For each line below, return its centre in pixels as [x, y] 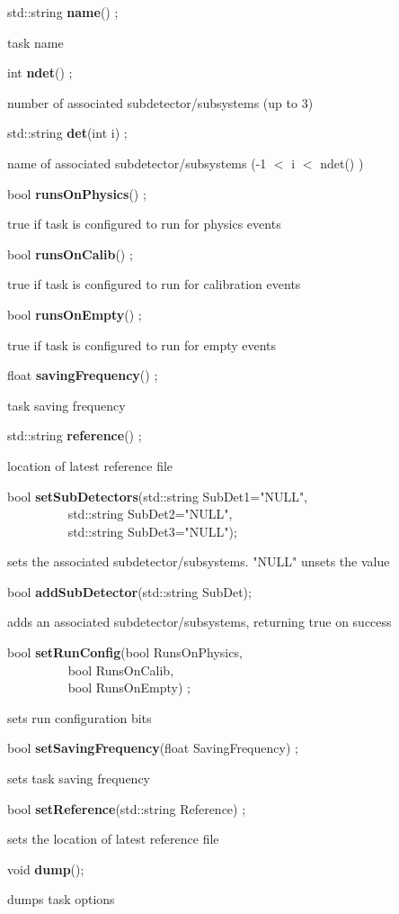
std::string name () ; [63, 12]
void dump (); [46, 869]
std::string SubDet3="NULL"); [152, 531]
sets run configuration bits [80, 717]
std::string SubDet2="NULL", [150, 514]
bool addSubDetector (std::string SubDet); [129, 591]
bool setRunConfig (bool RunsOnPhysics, [125, 652]
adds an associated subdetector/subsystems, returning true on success [199, 622]
